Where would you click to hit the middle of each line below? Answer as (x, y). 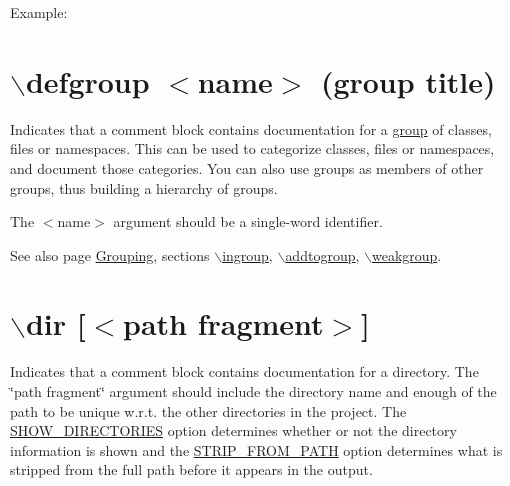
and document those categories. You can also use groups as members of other (247, 167)
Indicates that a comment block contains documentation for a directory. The (244, 371)
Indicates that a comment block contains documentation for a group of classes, (251, 128)
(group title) (408, 80)
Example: (39, 12)
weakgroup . (406, 254)
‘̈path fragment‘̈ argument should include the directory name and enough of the (253, 391)
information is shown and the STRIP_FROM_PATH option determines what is (256, 449)
